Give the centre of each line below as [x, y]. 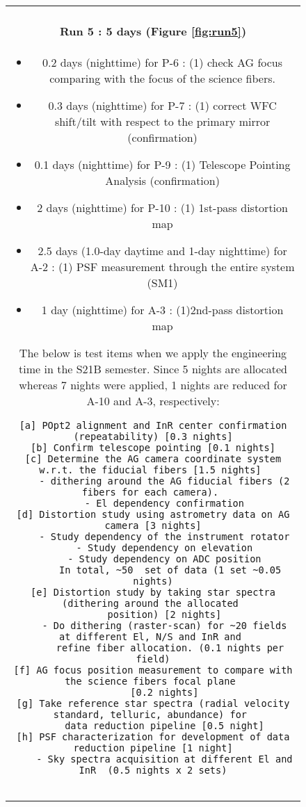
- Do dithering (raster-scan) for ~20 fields [164, 625]
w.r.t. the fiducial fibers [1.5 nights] [150, 470]
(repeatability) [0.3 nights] [153, 436]
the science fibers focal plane [150, 681]
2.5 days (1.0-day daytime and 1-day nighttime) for [162, 250]
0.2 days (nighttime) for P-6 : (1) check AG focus [163, 62]
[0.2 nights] [164, 692]
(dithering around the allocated [150, 603]
